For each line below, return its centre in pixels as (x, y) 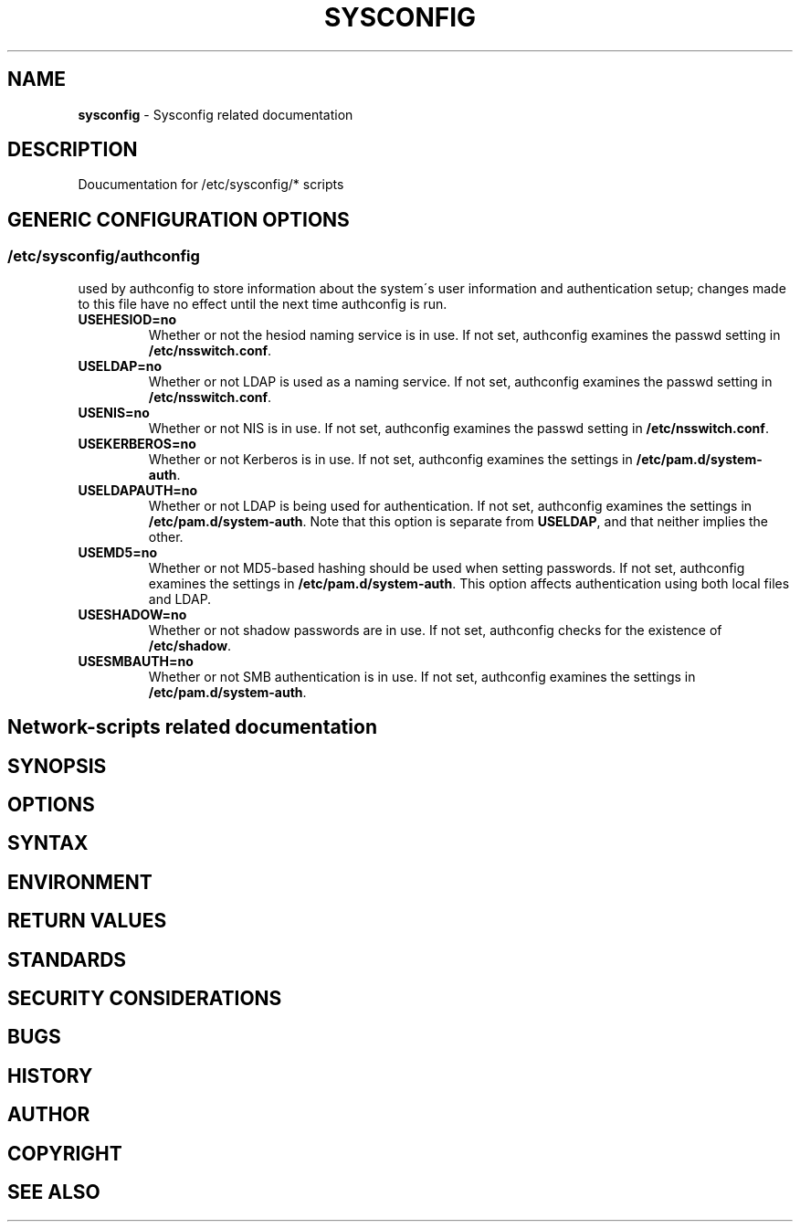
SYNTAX (48, 843)
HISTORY (50, 1075)
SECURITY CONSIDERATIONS (145, 999)
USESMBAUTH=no (136, 661)
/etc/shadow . (190, 645)
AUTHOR (49, 1115)
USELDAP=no (120, 366)
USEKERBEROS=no (137, 443)
